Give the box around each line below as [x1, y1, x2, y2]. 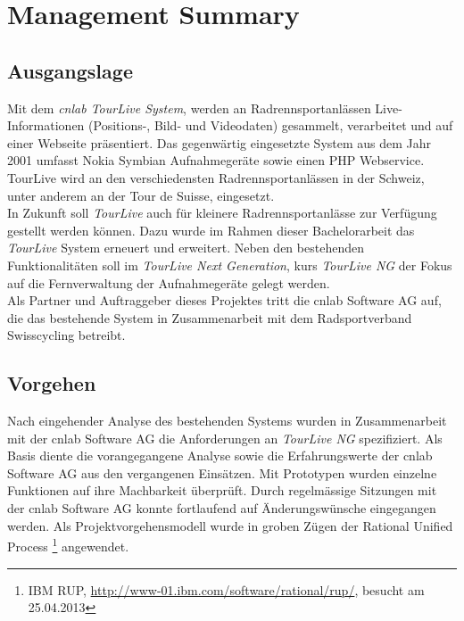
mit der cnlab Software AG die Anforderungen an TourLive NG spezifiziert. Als [7, 428, 443, 447]
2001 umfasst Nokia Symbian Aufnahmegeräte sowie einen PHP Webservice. [7, 151, 425, 170]
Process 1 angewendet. [7, 534, 129, 555]
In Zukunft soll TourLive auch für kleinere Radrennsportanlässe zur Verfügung [7, 203, 437, 222]
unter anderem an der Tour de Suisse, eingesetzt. [7, 186, 275, 204]
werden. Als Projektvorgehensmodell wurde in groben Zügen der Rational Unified [7, 516, 453, 534]
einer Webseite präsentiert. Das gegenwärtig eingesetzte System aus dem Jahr [7, 133, 432, 152]
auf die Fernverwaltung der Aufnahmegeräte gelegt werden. [7, 273, 330, 292]
